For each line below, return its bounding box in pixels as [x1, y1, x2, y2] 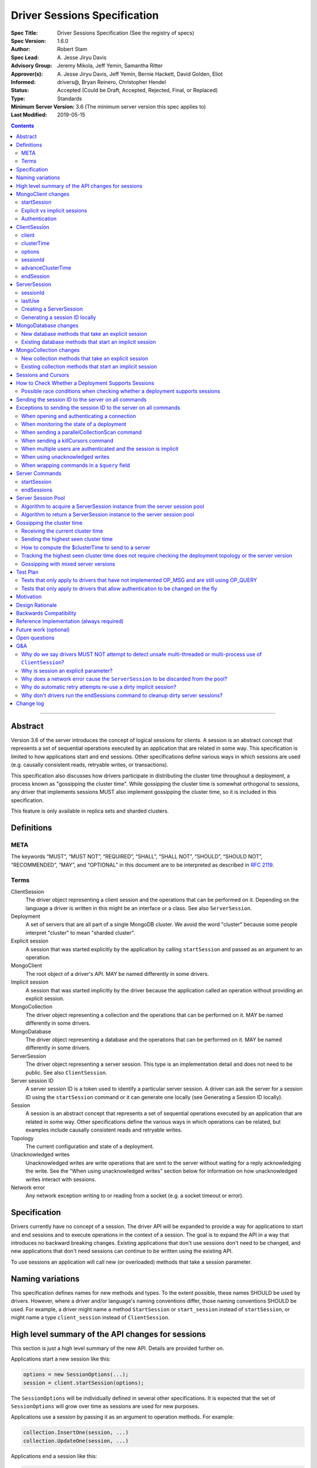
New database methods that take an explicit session [21, 330, 147, 337]
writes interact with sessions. [25, 1176, 96, 1183]
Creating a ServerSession [21, 305, 83, 312]
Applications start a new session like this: [11, 1355, 111, 1362]
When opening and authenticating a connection [21, 412, 136, 419]
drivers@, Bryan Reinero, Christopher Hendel [57, 78, 167, 85]
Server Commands [16, 470, 62, 477]
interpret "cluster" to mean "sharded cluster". [25, 929, 135, 936]
